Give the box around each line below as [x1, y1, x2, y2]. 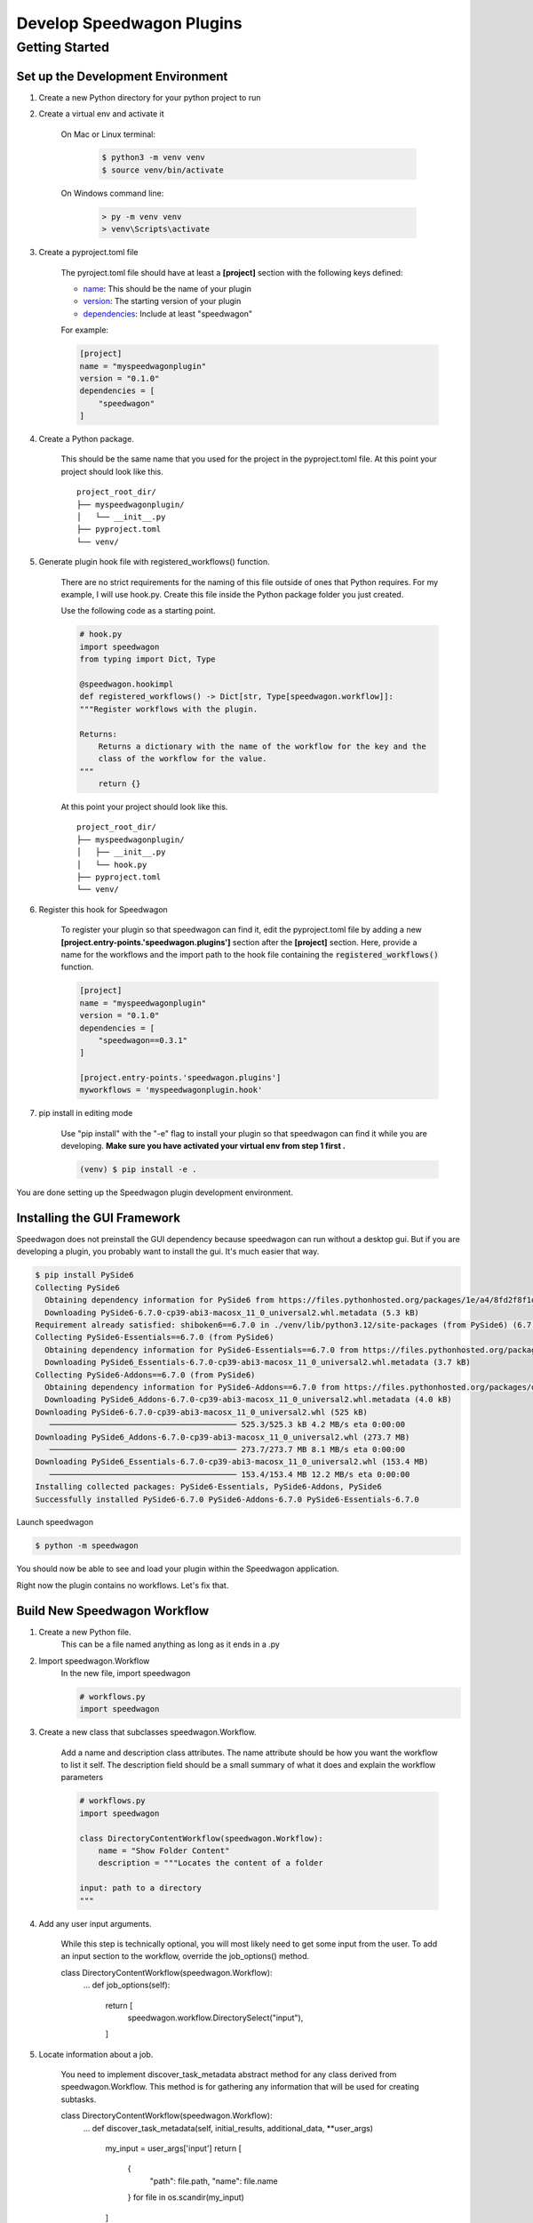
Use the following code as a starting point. [60, 606, 217, 616]
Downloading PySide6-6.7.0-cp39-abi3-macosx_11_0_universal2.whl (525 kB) [35, 1407, 369, 1417]
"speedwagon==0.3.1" [98, 1035, 188, 1045]
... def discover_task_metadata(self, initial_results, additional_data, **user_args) [83, 2123, 373, 2133]
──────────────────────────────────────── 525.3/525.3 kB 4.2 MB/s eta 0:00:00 [49, 1419, 406, 1430]
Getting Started [16, 39, 110, 55]
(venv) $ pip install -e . [79, 1165, 197, 1175]
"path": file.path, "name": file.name [149, 2175, 279, 2187]
